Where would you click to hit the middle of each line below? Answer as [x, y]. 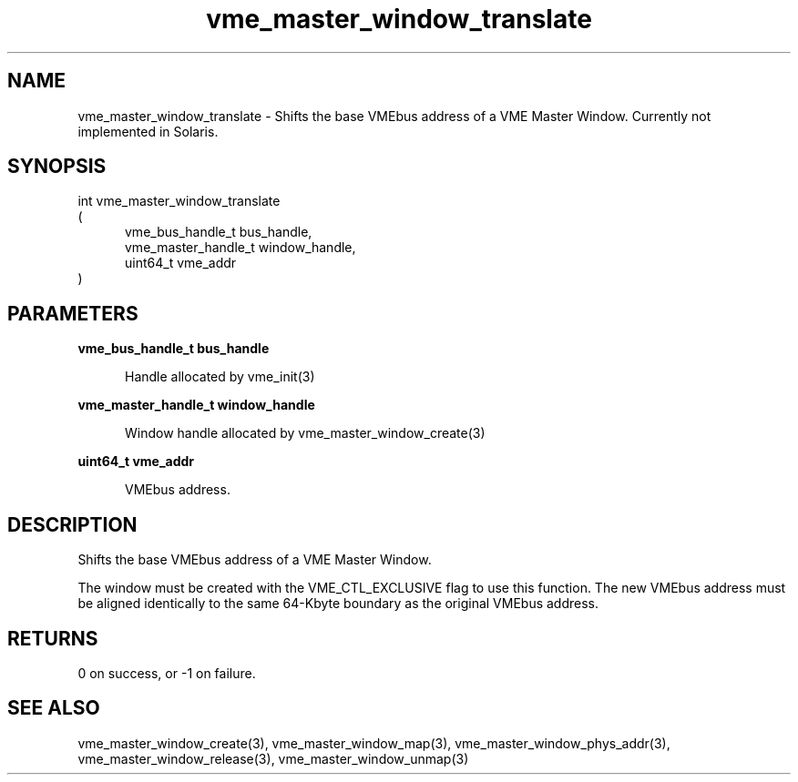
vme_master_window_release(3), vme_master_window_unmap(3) [273, 758]
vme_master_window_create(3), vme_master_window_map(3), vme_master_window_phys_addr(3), [374, 743]
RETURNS [53, 638]
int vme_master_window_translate [179, 201]
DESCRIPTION [72, 524]
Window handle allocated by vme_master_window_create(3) [305, 433]
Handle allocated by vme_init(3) [220, 377]
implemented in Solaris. [148, 131]
